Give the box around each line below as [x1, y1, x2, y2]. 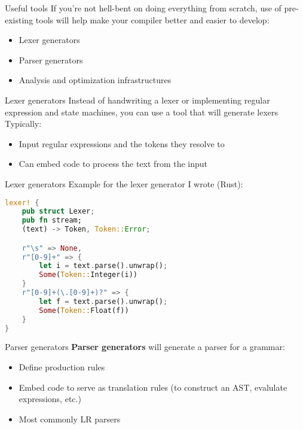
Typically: [5, 117, 42, 130]
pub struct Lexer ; [22, 207, 95, 216]
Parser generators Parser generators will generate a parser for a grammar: [5, 340, 285, 353]
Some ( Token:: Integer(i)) [39, 270, 137, 279]
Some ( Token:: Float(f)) [39, 306, 129, 315]
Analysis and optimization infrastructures [19, 74, 172, 86]
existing [5, 13, 33, 26]
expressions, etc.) [19, 393, 81, 405]
